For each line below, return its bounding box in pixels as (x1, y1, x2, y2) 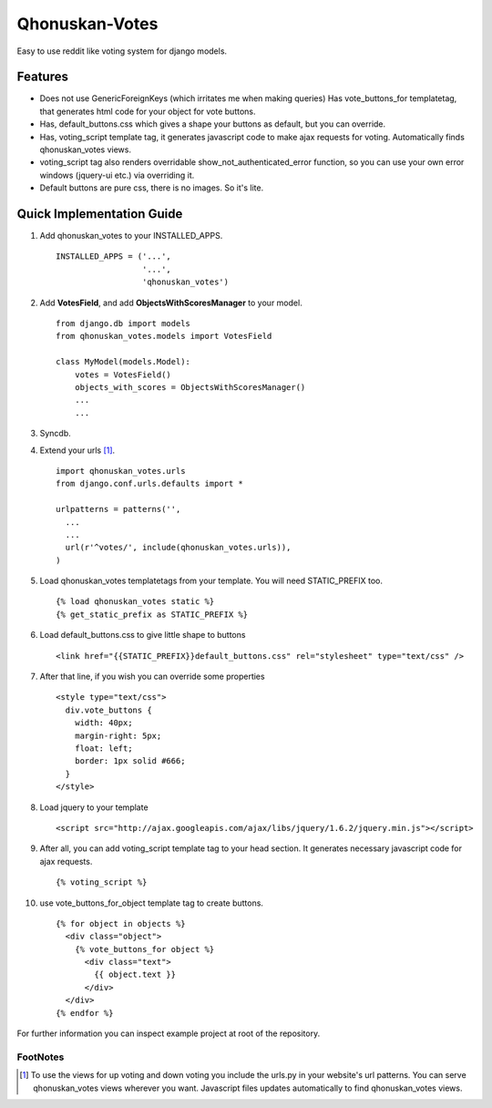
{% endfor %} (56, 1008, 114, 1018)
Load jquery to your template (39, 802, 149, 813)
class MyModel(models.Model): (56, 356, 191, 367)
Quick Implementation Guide (16, 206, 183, 221)
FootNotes (16, 1051, 65, 1063)
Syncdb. (39, 428, 72, 439)
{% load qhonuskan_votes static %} (56, 597, 215, 607)
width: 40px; (74, 718, 133, 728)
